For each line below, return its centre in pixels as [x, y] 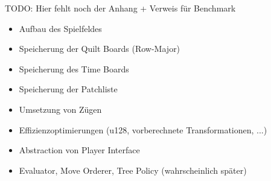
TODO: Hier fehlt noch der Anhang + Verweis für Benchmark [120, 8]
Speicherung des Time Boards [74, 68]
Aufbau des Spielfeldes [60, 28]
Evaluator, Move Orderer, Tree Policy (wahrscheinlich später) [133, 170]
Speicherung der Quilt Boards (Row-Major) [100, 49]
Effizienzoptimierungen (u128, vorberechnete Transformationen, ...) [143, 129]
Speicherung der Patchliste [68, 89]
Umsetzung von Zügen [60, 109]
